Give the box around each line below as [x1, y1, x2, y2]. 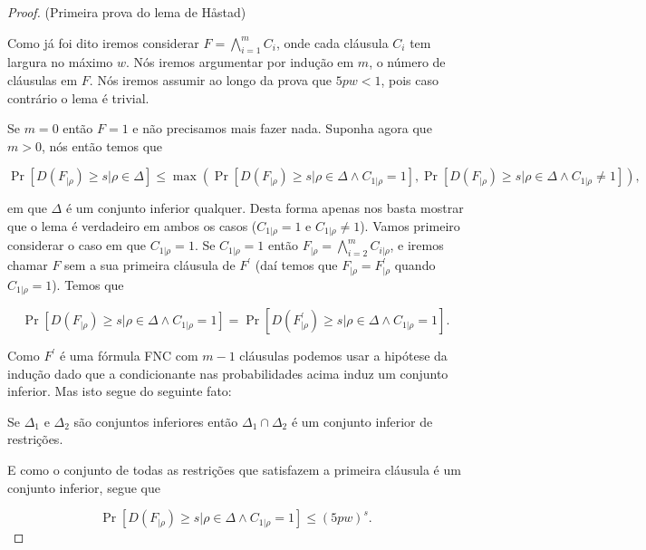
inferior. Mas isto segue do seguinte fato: [7, 381, 232, 400]
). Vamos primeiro [360, 216, 460, 235]
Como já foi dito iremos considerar [7, 33, 199, 52]
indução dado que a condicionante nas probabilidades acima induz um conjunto [7, 363, 448, 382]
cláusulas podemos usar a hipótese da [239, 346, 448, 365]
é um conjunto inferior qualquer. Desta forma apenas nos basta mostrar [65, 198, 464, 217]
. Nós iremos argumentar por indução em [126, 53, 354, 72]
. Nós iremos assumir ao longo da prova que [89, 70, 333, 89]
